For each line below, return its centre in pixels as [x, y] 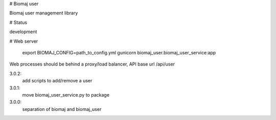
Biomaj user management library [44, 13]
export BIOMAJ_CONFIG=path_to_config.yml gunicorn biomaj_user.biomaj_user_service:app [119, 52]
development [23, 32]
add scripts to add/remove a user [57, 81]
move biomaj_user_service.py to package [66, 95]
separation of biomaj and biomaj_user [62, 109]
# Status [18, 22]
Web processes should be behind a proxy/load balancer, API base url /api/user [92, 64]
